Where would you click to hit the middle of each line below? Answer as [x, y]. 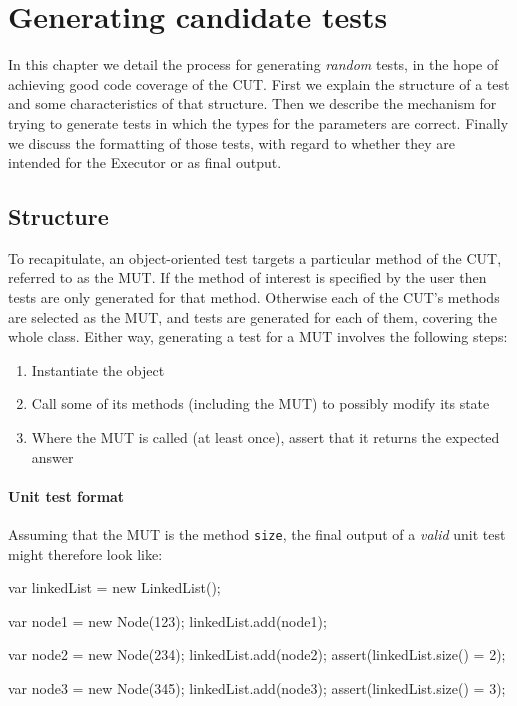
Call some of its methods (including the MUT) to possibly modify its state [260, 403]
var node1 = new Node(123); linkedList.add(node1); [167, 620]
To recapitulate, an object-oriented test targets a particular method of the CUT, [255, 257]
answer [52, 456]
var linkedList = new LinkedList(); [114, 587]
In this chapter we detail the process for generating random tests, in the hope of [253, 64]
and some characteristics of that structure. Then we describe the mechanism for [252, 103]
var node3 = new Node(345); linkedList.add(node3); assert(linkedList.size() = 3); [257, 688]
